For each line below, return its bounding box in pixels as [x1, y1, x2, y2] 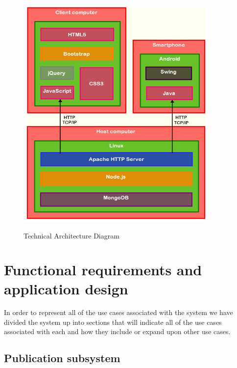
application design [4, 279, 128, 299]
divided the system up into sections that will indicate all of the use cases [4, 316, 222, 327]
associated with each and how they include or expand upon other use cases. [4, 326, 231, 337]
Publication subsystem [4, 350, 120, 366]
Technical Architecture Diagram [24, 231, 119, 241]
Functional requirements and [4, 260, 202, 280]
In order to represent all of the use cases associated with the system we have [4, 307, 233, 317]
